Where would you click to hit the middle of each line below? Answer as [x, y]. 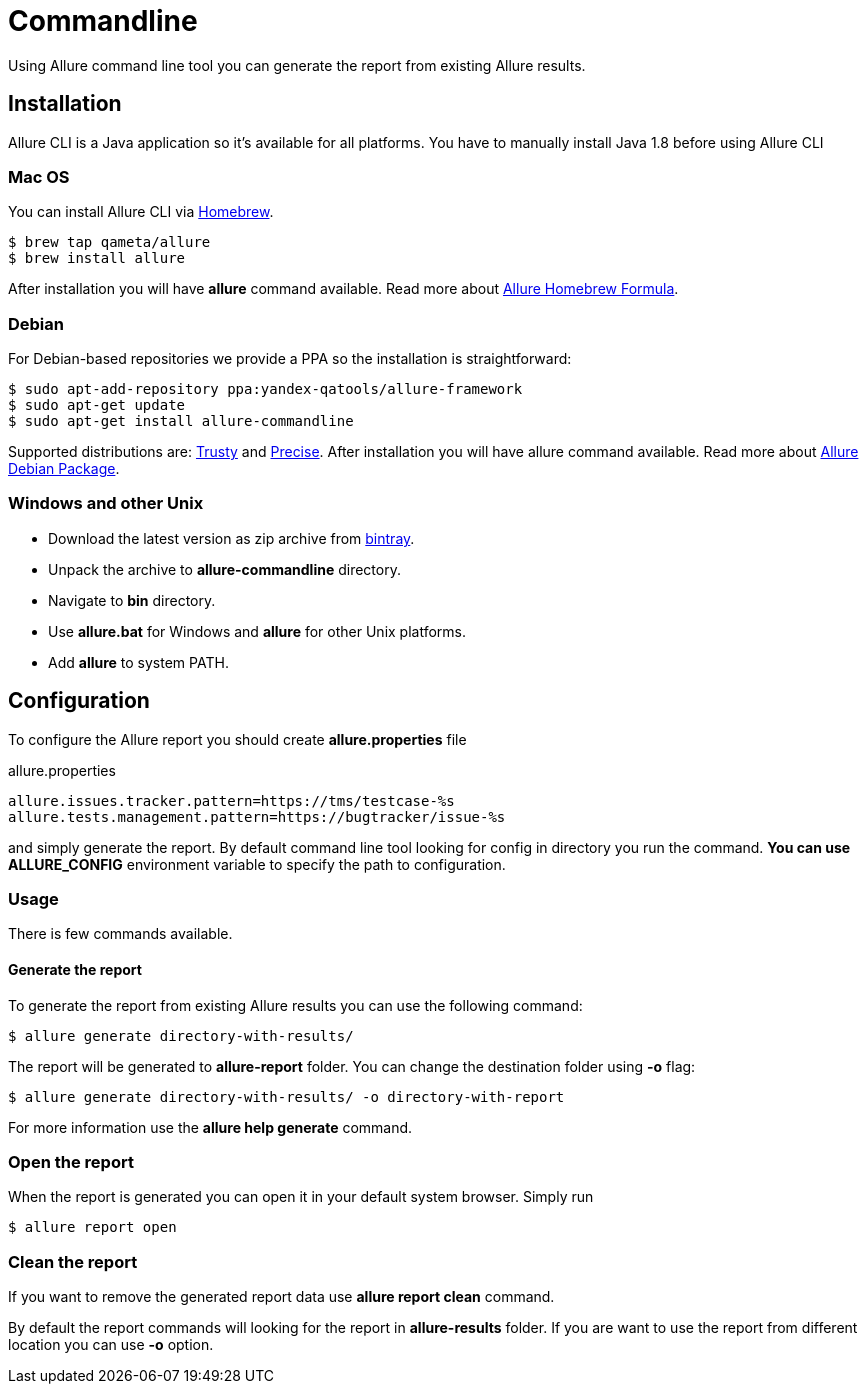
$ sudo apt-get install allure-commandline [181, 421]
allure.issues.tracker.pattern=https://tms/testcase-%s [231, 800]
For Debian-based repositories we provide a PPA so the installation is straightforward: [290, 359]
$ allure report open [92, 1227]
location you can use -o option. [111, 1345]
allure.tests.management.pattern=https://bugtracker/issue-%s [257, 816]
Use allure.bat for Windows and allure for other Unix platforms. [257, 631]
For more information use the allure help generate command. [210, 1127]
